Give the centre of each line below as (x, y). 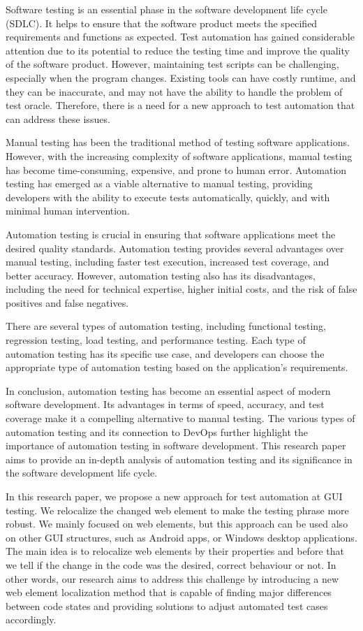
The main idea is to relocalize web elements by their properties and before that (175, 551)
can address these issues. (58, 118)
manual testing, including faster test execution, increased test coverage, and (168, 262)
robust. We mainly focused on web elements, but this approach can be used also (177, 524)
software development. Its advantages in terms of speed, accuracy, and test (165, 404)
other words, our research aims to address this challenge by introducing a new (172, 578)
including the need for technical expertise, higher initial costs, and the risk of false (181, 289)
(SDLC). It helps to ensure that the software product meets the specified (162, 23)
